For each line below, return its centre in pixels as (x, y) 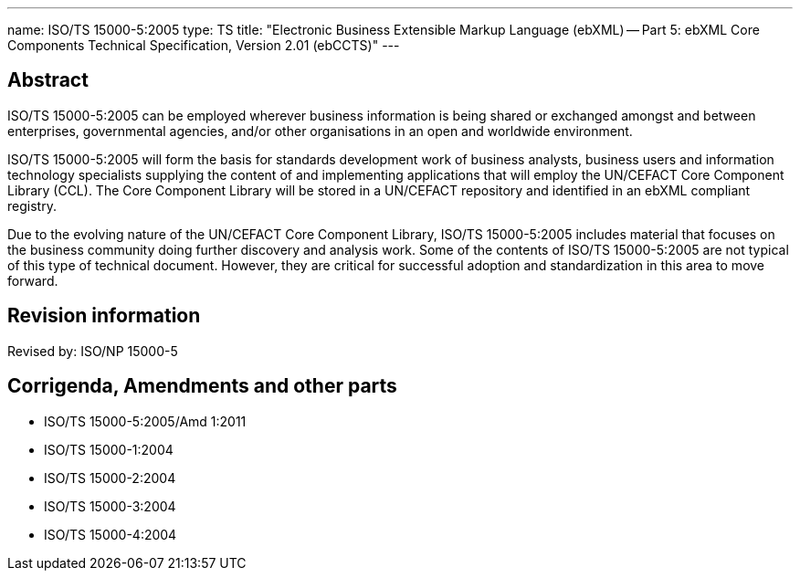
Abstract (48, 80)
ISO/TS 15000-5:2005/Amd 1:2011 (145, 421)
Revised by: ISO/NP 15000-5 (93, 351)
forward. (33, 280)
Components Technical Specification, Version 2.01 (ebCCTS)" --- (204, 45)
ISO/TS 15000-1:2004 (109, 449)
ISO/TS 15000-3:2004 (110, 506)
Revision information (104, 316)
